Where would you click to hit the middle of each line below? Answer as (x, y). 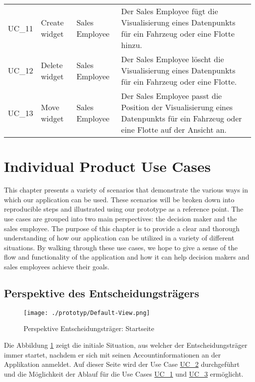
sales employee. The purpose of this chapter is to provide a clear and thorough (122, 228)
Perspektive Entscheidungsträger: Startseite (89, 328)
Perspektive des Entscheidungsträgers (102, 293)
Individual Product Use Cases (107, 166)
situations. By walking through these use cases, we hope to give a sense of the (121, 247)
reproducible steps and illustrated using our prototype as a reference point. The (124, 209)
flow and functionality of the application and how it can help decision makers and (127, 257)
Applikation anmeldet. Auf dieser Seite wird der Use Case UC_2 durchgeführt (122, 364)
